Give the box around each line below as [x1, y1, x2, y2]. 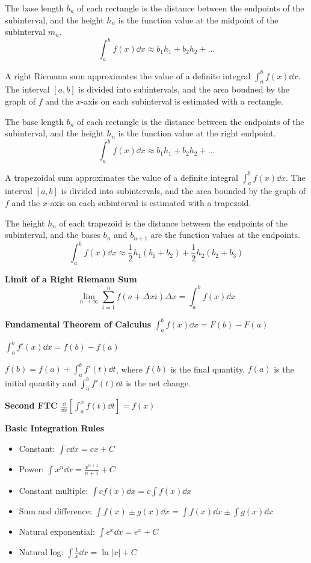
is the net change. [126, 376, 191, 389]
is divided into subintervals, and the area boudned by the [78, 83, 290, 96]
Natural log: [19, 545, 64, 558]
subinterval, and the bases [5, 228, 100, 241]
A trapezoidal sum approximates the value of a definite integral [5, 171, 238, 183]
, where [115, 362, 143, 375]
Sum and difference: [19, 504, 92, 517]
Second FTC [5, 399, 58, 412]
